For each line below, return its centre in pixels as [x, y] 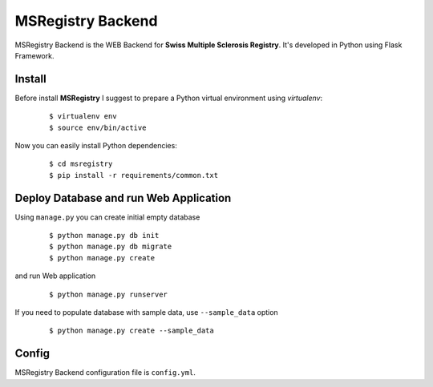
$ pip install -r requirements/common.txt [134, 175]
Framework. [34, 55]
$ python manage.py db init [104, 236]
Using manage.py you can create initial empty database [107, 217]
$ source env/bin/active [98, 127]
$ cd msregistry [81, 164]
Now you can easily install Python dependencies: [96, 146]
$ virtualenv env [83, 117]
